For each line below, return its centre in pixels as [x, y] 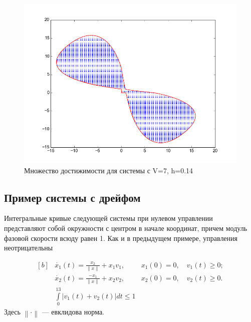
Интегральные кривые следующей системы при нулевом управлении [108, 218]
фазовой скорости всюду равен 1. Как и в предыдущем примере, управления [121, 238]
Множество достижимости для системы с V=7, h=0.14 [109, 170]
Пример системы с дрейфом [72, 197]
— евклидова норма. [73, 312]
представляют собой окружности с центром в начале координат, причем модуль [126, 228]
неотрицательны [29, 248]
